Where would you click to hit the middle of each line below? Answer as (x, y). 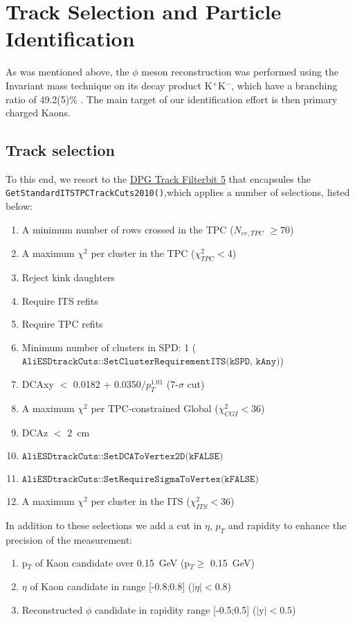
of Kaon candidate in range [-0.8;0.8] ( (111, 586)
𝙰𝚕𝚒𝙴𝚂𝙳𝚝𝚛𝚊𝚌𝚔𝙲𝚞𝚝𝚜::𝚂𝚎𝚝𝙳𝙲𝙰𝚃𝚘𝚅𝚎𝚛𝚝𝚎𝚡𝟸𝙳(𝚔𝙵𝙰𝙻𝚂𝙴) (122, 457)
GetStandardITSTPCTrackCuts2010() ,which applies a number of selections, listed (178, 192)
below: (19, 206)
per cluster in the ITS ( (140, 501)
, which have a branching (284, 85)
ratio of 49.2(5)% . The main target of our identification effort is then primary (172, 99)
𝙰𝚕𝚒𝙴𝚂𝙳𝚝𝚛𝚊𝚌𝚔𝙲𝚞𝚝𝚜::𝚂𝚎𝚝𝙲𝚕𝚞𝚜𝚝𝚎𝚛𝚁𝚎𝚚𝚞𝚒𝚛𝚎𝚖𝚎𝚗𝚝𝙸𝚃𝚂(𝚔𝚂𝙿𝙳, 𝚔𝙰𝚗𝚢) (151, 362)
